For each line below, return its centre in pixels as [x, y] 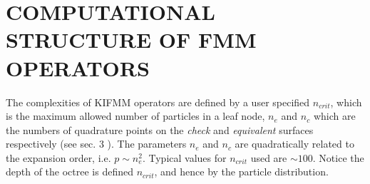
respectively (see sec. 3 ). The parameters [96, 144]
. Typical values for [184, 157]
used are [269, 157]
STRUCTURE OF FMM [131, 40]
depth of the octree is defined [70, 172]
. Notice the [338, 157]
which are [334, 116]
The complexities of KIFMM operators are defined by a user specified [158, 102]
